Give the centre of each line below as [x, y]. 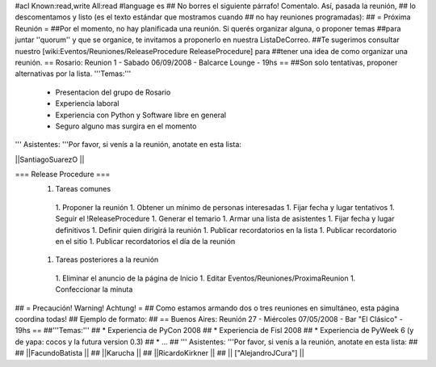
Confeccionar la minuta [94, 289]
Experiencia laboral [87, 103]
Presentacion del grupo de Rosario [113, 92]
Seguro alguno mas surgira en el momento [126, 126]
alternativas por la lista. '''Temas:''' [73, 74]
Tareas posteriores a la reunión [107, 259]
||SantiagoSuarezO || [50, 159]
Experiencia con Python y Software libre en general [140, 115]
